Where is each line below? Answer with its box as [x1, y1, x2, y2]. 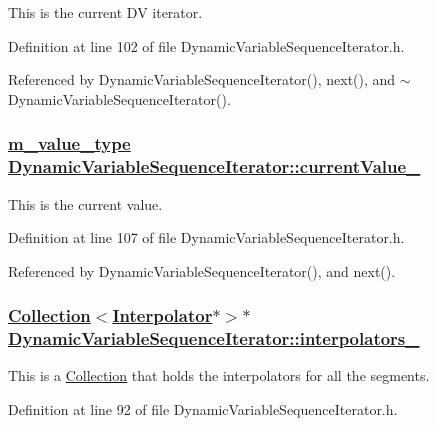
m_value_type [8, 131, 131, 156]
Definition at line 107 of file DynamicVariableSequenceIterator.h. [8, 227, 405, 248]
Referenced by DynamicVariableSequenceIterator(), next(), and [8, 69, 396, 90]
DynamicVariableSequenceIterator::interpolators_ [8, 326, 420, 351]
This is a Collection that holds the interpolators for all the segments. [8, 365, 430, 386]
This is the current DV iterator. [8, 2, 203, 22]
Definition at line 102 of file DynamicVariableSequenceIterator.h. [8, 35, 405, 56]
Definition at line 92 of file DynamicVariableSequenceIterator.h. [8, 399, 398, 420]
